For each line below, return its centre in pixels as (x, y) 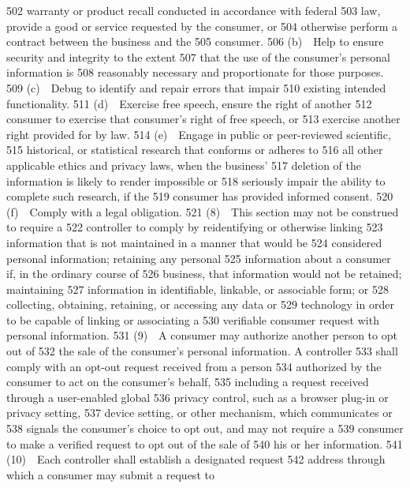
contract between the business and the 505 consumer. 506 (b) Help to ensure (195, 41)
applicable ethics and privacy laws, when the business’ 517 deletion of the (184, 165)
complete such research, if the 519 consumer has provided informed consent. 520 (200, 196)
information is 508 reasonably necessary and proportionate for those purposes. (195, 72)
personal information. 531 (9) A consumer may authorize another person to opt (202, 335)
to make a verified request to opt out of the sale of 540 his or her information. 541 (205, 443)
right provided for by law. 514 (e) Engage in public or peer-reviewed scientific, (199, 134)
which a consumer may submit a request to (110, 474)
